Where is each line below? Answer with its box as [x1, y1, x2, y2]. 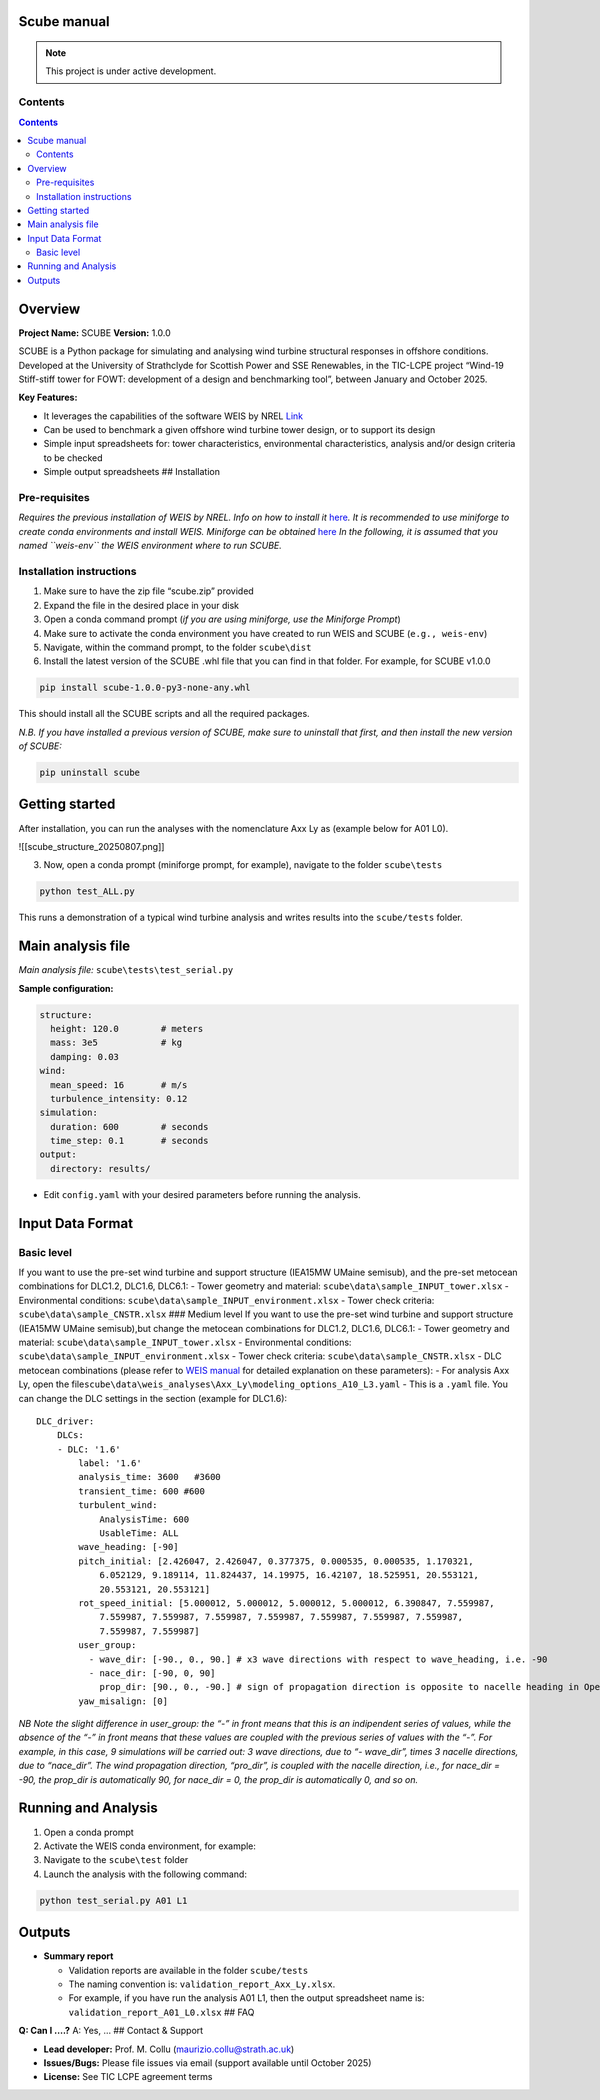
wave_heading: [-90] [78, 1541, 179, 1553]
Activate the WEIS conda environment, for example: [43, 1840, 257, 1852]
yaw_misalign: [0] [78, 1695, 169, 1707]
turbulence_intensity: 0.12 [50, 1093, 188, 1104]
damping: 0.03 [50, 1051, 120, 1062]
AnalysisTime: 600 [99, 1513, 190, 1525]
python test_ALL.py [39, 886, 135, 897]
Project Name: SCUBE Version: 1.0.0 [18, 326, 172, 339]
